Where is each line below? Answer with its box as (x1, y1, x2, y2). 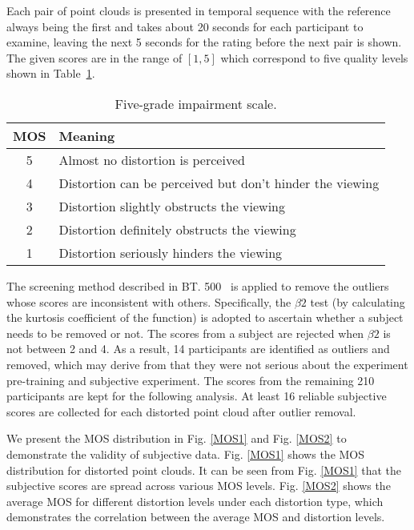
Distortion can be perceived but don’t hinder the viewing (58, 173, 380, 192)
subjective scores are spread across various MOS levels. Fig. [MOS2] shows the (6, 477, 391, 494)
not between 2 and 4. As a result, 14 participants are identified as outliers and (6, 340, 390, 357)
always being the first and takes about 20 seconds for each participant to (6, 18, 364, 34)
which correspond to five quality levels (220, 49, 408, 66)
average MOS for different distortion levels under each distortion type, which (6, 492, 384, 509)
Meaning (58, 126, 115, 145)
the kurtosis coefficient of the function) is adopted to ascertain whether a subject (6, 309, 404, 326)
